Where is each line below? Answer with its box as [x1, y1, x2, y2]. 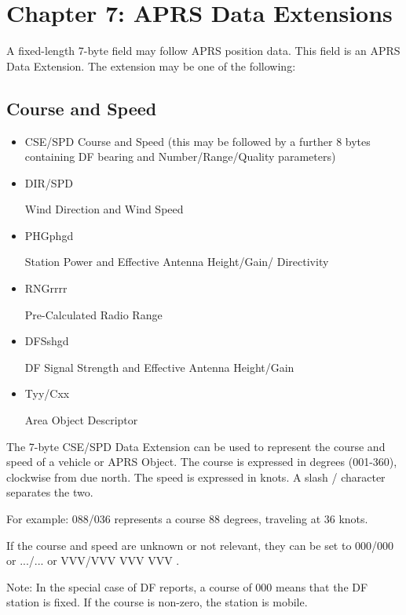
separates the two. [6, 484, 93, 500]
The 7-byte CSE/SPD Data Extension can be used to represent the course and [6, 438, 386, 454]
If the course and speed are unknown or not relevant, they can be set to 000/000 [6, 537, 394, 553]
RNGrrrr [24, 280, 68, 297]
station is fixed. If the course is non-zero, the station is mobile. [6, 594, 308, 610]
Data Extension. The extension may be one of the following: [6, 57, 296, 74]
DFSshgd [24, 333, 69, 349]
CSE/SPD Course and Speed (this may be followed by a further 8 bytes [24, 133, 371, 149]
